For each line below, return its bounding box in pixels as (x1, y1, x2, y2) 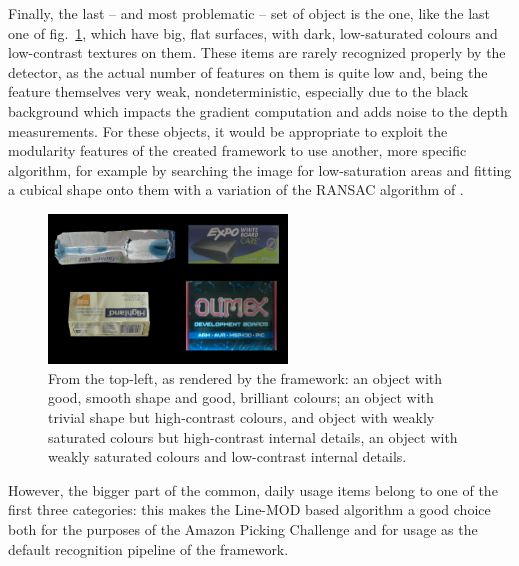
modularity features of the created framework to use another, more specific (8, 140, 467, 161)
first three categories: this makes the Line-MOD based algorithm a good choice (8, 499, 491, 520)
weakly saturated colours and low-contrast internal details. (48, 446, 407, 467)
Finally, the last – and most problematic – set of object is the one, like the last (8, 3, 491, 23)
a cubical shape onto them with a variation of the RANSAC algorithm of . (8, 179, 464, 200)
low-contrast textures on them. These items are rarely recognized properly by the (8, 42, 506, 63)
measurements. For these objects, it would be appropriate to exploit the (8, 120, 448, 141)
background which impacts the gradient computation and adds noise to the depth (8, 100, 508, 121)
